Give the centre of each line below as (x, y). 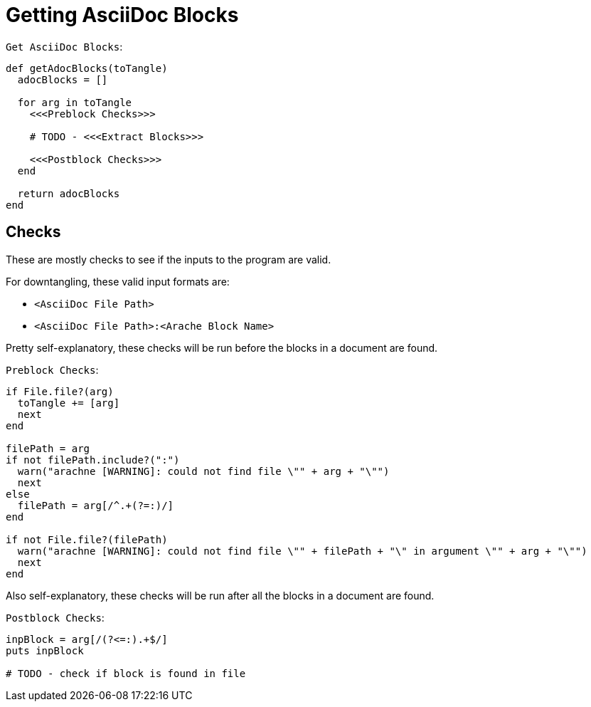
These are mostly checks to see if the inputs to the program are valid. (169, 259)
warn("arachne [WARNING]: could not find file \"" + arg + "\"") (203, 471)
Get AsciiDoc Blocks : (64, 46)
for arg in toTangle (75, 102)
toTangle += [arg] (69, 403)
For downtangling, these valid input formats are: (118, 281)
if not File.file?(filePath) (87, 539)
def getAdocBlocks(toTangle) (87, 68)
